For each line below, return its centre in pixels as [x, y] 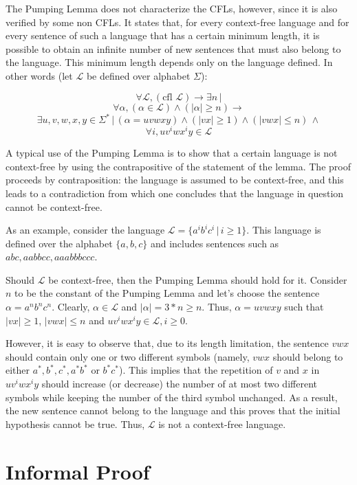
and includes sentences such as [215, 243]
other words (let [39, 75]
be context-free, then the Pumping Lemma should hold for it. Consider [198, 279]
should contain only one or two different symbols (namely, [128, 356]
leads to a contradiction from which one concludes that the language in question [175, 193]
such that [304, 307]
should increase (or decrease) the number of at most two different [179, 384]
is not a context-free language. [222, 424]
